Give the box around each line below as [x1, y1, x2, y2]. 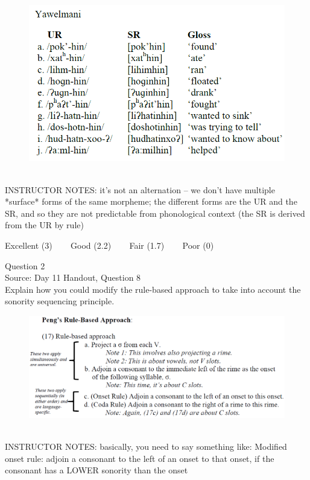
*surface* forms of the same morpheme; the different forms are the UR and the [5, 195, 297, 208]
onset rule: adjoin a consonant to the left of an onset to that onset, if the [5, 452, 274, 464]
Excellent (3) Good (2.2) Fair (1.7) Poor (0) [5, 239, 214, 252]
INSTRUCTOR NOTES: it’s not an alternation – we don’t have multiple [5, 183, 275, 196]
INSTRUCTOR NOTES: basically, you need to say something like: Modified [5, 440, 287, 453]
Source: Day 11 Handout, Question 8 [5, 271, 141, 284]
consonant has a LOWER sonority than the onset [5, 464, 188, 476]
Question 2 [5, 259, 45, 272]
